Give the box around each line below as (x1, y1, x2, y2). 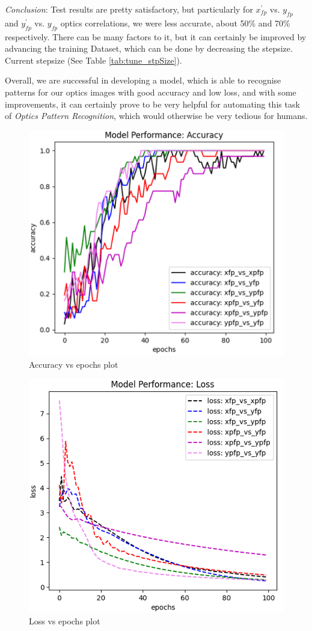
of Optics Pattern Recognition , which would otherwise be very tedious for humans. (5, 109, 308, 122)
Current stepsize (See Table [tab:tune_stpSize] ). (5, 53, 182, 66)
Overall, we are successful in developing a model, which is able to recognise (5, 74, 281, 87)
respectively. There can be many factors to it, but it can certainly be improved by (5, 30, 307, 43)
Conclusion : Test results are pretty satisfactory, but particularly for (5, 3, 253, 15)
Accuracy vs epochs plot (29, 358, 118, 370)
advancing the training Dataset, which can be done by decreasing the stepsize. (5, 42, 293, 55)
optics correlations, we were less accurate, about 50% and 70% (60, 16, 290, 29)
